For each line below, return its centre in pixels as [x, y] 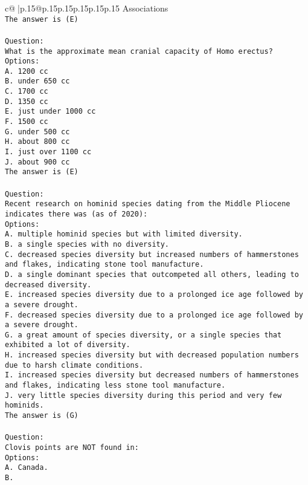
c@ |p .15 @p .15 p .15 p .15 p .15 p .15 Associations [87, 8]
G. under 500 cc [37, 132]
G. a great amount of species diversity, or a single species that [143, 335]
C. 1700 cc [27, 92]
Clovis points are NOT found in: [72, 447]
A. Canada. [27, 468]
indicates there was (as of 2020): [76, 214]
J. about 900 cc [37, 162]
